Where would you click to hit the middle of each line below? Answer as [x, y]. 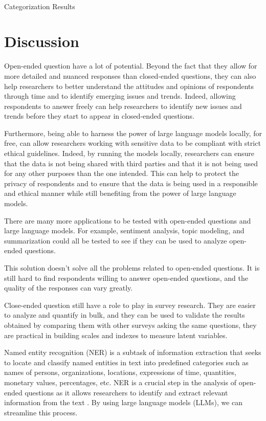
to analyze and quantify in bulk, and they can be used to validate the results [125, 315]
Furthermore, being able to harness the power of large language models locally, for [133, 133]
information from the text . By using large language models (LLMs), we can [124, 402]
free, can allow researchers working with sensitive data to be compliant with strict [132, 143]
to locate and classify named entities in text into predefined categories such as [126, 362]
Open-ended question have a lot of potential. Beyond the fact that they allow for [131, 66]
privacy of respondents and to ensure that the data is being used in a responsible [131, 183]
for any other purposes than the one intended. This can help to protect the [121, 173]
